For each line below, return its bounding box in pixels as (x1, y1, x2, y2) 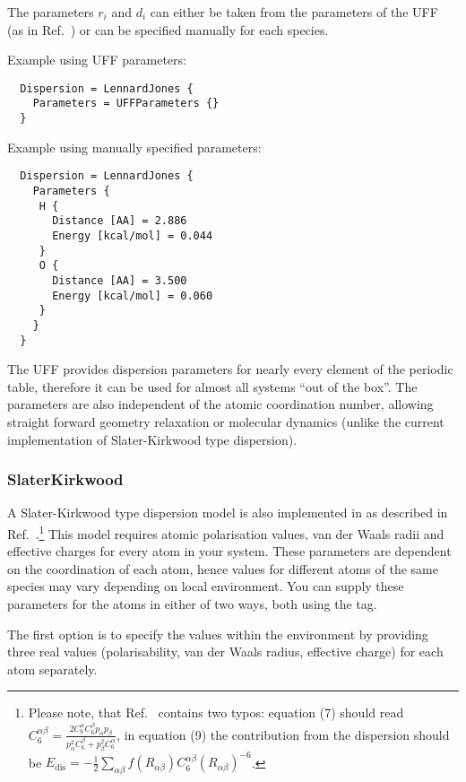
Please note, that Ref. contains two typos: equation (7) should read (28, 703, 404, 722)
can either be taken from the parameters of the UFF (150, 3, 438, 21)
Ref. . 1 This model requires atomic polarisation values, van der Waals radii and (7, 522, 444, 543)
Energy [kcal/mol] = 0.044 (52, 229, 213, 242)
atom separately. (7, 659, 98, 678)
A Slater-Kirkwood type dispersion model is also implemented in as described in (7, 503, 448, 522)
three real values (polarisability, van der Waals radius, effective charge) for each (7, 642, 444, 661)
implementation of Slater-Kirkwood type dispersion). (7, 430, 298, 448)
